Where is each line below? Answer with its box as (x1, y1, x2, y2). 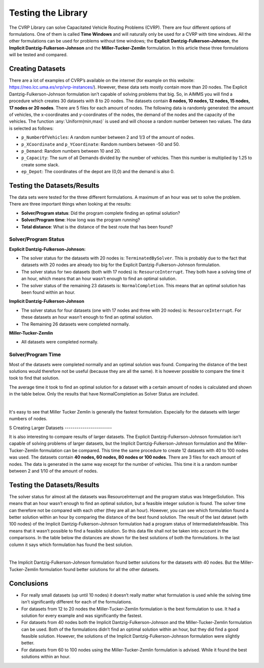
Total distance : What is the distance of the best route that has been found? (21, 224, 173, 230)
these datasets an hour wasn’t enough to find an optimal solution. (21, 314, 154, 320)
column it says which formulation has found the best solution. (9, 541, 133, 548)
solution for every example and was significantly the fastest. (21, 612, 143, 619)
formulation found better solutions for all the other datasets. (39, 566, 160, 572)
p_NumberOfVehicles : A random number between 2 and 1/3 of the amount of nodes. (21, 135, 195, 140)
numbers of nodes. (9, 416, 47, 422)
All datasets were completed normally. (21, 339, 99, 345)
